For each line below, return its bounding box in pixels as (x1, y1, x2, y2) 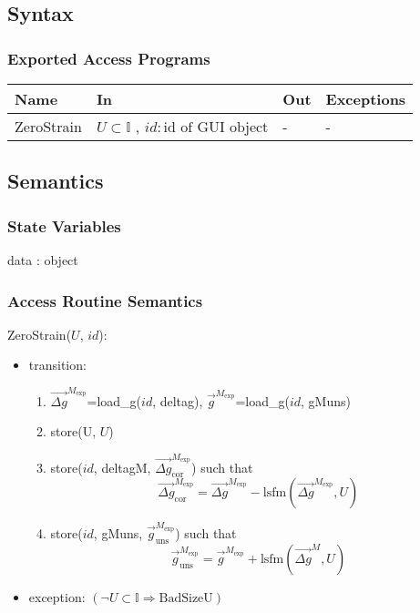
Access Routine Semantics (7, 289, 203, 312)
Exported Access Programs (7, 46, 210, 69)
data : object (7, 250, 78, 269)
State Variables (7, 214, 121, 237)
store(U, (50, 422, 97, 441)
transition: (28, 355, 87, 374)
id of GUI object (163, 120, 269, 135)
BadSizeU (159, 591, 213, 605)
